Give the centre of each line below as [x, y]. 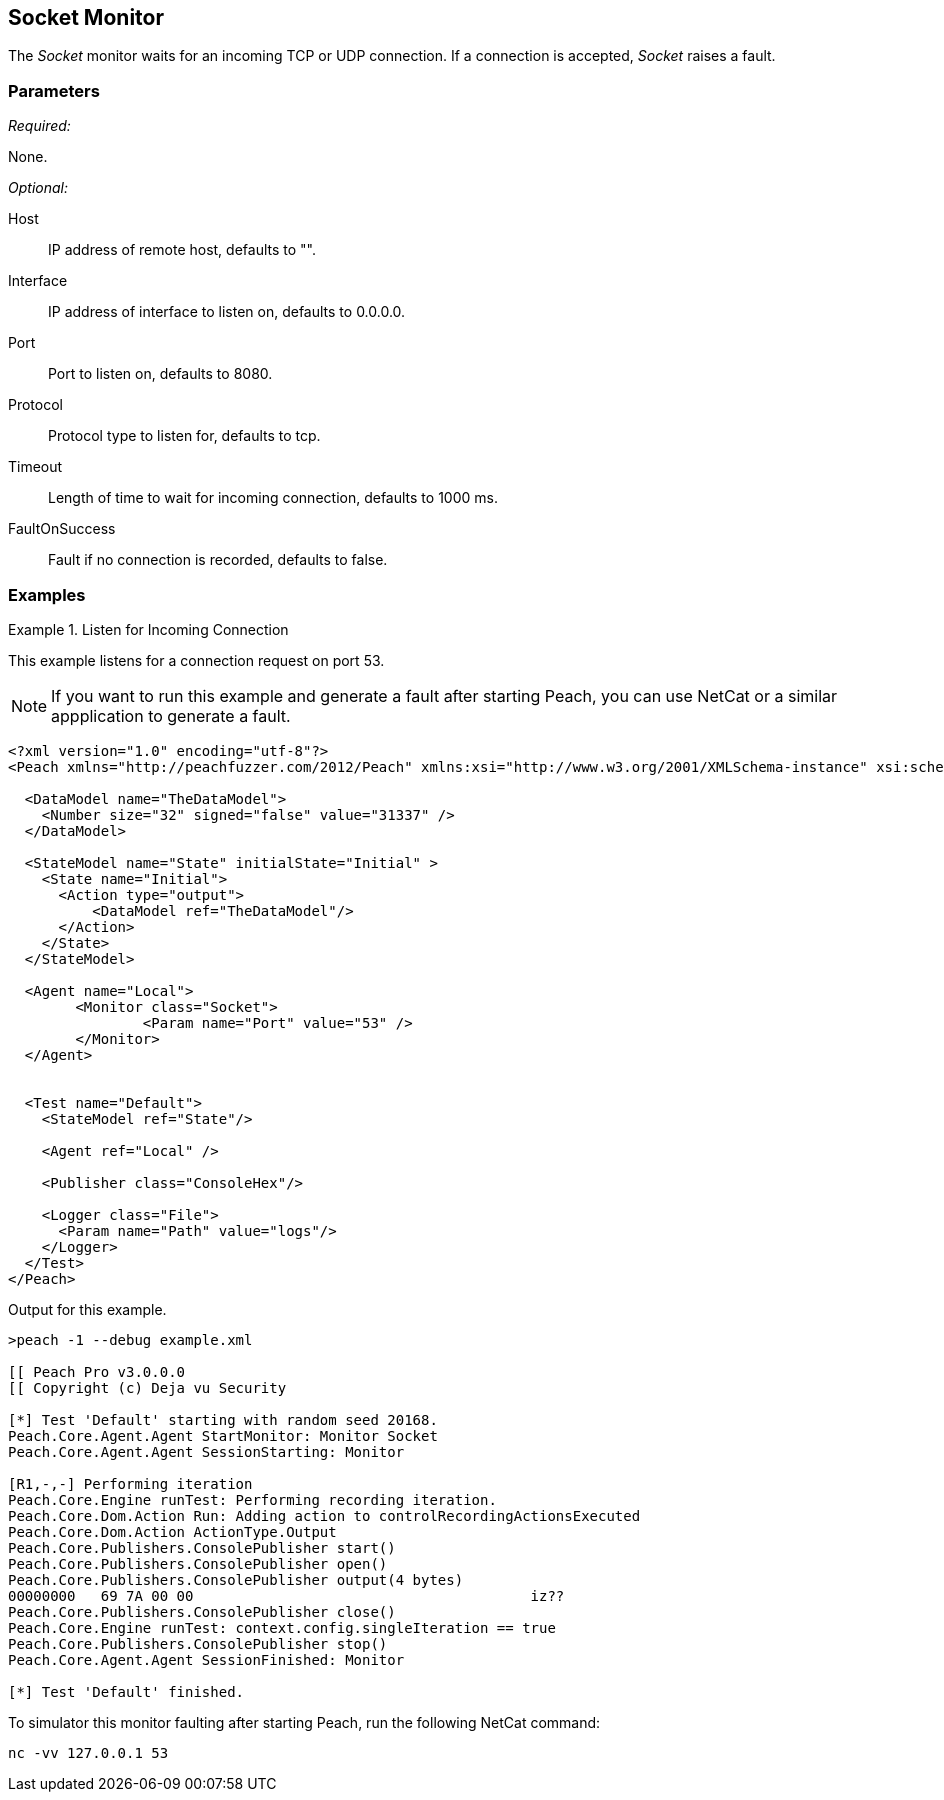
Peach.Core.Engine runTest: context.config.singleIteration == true [282, 1627]
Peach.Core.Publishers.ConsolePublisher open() [198, 1563]
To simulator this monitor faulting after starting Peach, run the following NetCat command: [304, 1722]
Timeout [35, 467]
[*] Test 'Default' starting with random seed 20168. [223, 1419]
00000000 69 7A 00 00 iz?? [286, 1595]
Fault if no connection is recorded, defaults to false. [218, 560]
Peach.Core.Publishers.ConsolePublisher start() [202, 1547]
